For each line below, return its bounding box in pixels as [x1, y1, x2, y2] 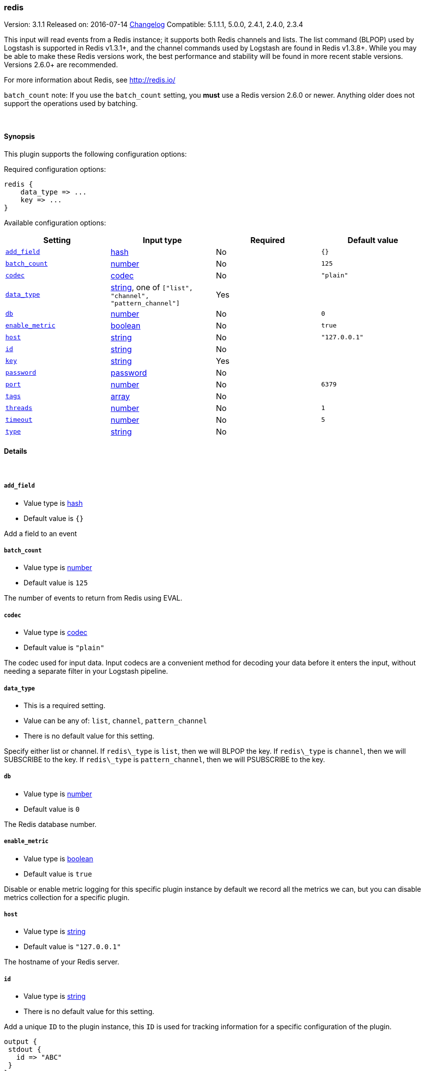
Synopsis [4, 132, 35, 140]
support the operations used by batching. [4, 99, 138, 108]
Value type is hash [24, 498, 83, 507]
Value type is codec [24, 628, 87, 637]
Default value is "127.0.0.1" [24, 942, 121, 951]
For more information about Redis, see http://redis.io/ [4, 76, 176, 84]
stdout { [8, 1045, 41, 1054]
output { [4, 1038, 37, 1046]
